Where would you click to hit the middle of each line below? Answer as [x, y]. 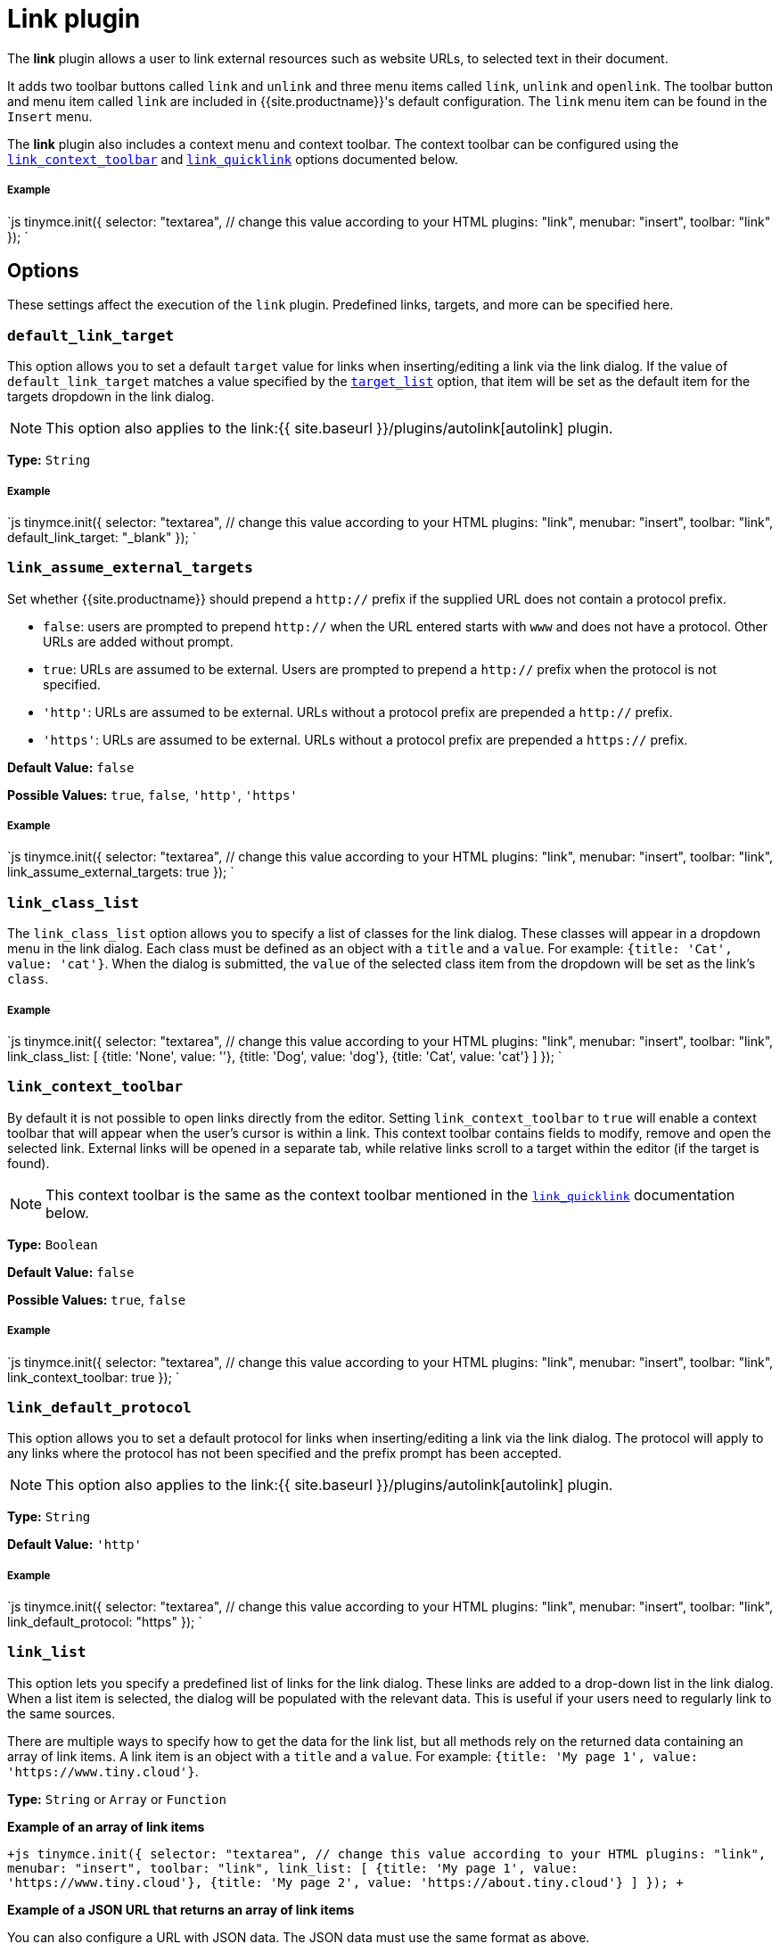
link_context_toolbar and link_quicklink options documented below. [233, 159]
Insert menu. [50, 116]
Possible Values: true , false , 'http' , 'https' [152, 795]
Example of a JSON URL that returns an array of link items [181, 1909]
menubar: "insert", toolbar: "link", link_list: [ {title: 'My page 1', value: [293, 1868]
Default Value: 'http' [74, 1544]
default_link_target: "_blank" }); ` [102, 537]
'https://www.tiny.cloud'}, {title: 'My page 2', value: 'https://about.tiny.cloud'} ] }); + [345, 1882]
